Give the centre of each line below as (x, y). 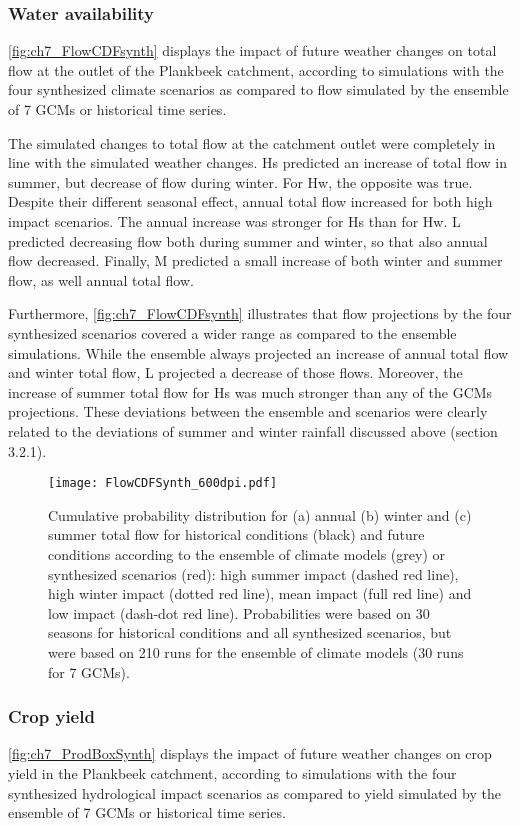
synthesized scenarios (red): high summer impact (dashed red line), (253, 573)
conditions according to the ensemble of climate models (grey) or (246, 553)
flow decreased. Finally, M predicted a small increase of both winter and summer (255, 260)
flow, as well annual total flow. (101, 279)
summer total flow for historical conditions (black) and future (236, 534)
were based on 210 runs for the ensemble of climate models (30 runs (256, 651)
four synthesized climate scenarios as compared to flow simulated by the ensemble (258, 89)
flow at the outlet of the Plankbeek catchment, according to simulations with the (256, 69)
